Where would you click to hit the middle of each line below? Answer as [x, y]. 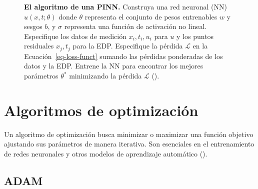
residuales [39, 46]
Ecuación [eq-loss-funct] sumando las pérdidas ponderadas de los [123, 56]
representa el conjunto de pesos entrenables [151, 16]
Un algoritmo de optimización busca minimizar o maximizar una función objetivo [129, 134]
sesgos [33, 26]
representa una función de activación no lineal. [135, 26]
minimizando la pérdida [105, 76]
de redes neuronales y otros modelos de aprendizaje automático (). [106, 153]
